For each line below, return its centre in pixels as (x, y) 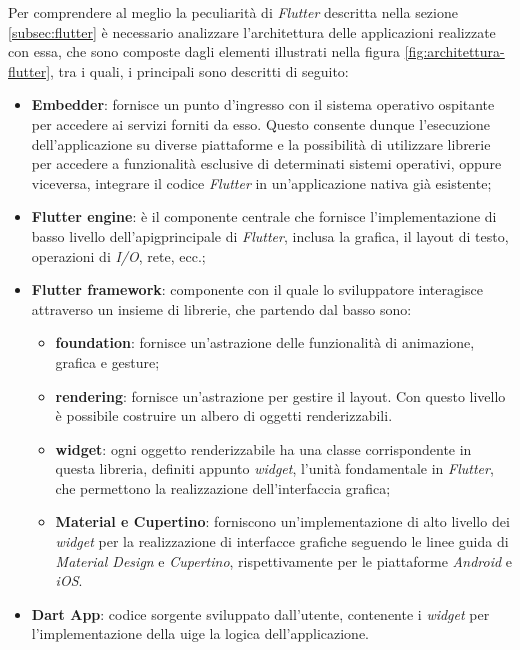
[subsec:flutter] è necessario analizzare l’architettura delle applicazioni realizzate (252, 31)
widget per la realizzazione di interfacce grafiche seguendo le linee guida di (282, 541)
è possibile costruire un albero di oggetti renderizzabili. (224, 415)
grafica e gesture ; (107, 361)
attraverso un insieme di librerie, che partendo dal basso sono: (221, 308)
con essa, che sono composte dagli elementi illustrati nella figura (204, 51)
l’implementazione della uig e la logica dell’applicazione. (200, 633)
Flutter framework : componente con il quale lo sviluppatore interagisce (257, 289)
